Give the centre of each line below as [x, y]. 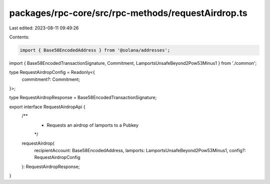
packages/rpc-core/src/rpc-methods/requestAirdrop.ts [128, 13]
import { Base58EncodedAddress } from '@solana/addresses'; [95, 50]
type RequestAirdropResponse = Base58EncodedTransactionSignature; [83, 98]
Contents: [19, 37]
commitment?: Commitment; [51, 79]
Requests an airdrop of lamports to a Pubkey [92, 125]
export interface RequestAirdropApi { [47, 107]
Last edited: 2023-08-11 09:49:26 [44, 28]
